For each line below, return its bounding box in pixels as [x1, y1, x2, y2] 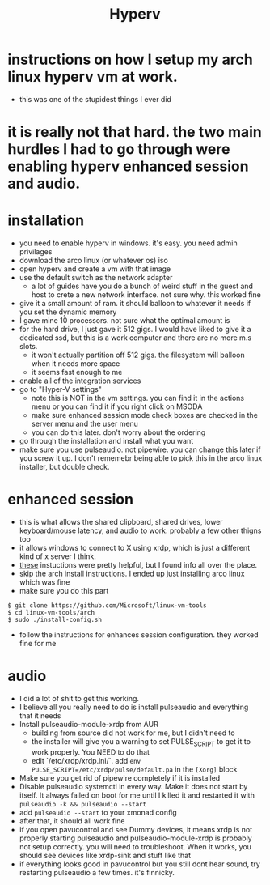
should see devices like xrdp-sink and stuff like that [19, 850, 192, 860]
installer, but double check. [19, 462, 110, 472]
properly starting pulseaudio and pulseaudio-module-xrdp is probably [19, 833, 252, 843]
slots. [19, 342, 38, 351]
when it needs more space [31, 359, 120, 368]
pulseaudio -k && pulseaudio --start [19, 800, 147, 808]
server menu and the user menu [31, 419, 139, 429]
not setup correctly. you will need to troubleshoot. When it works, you [19, 841, 252, 851]
